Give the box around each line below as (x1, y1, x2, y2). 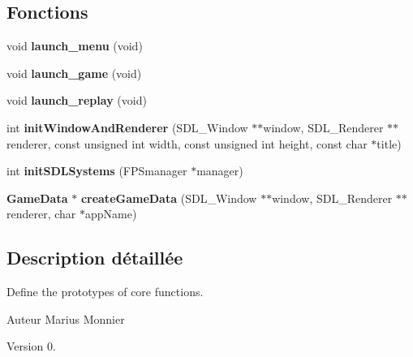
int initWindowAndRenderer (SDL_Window (6, 118, 248, 135)
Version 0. (6, 338, 56, 355)
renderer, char (6, 205, 76, 222)
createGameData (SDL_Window (80, 189, 257, 206)
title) (376, 135, 402, 152)
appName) (85, 205, 137, 222)
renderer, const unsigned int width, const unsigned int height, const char (6, 135, 368, 152)
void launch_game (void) (6, 64, 142, 81)
